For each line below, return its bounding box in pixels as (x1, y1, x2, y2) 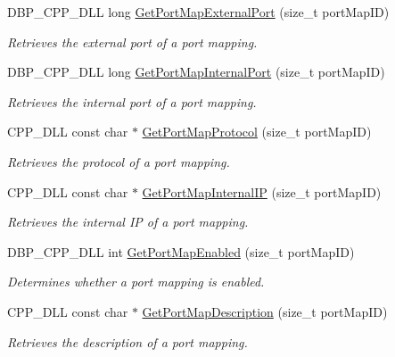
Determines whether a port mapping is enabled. (7, 272, 265, 291)
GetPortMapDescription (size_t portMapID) (142, 302, 388, 320)
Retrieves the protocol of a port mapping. (7, 152, 230, 170)
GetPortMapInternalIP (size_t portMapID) (142, 182, 382, 201)
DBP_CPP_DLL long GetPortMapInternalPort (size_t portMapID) (7, 62, 385, 81)
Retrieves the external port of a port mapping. (7, 32, 258, 51)
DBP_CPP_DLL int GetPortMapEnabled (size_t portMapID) (7, 242, 355, 261)
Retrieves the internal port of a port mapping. (7, 92, 257, 111)
